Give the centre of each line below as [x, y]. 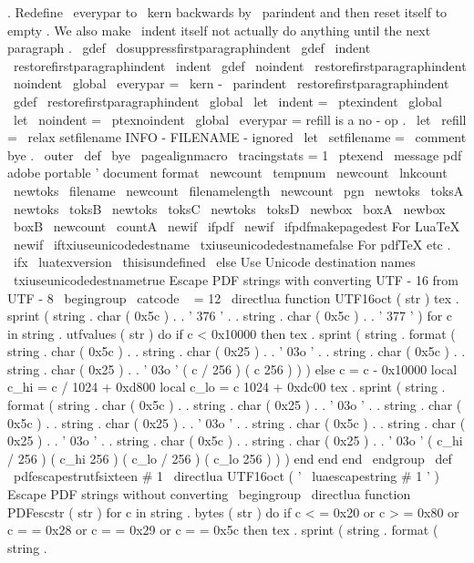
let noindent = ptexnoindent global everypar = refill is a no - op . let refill [240, 119]
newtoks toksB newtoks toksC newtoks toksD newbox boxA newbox [229, 208]
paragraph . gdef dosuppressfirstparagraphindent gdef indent [189, 48]
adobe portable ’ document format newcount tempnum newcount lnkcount [227, 173]
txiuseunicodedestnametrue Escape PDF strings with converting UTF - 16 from [236, 279]
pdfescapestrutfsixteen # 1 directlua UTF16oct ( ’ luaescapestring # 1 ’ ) [226, 476]
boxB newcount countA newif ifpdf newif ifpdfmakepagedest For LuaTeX [237, 226]
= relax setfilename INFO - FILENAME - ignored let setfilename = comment [237, 137]
